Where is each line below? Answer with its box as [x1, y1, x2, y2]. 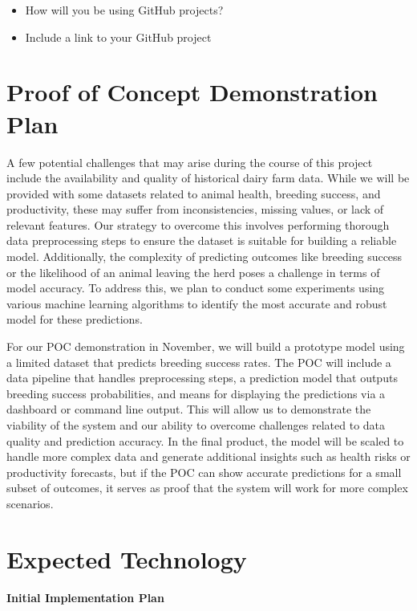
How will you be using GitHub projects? [25, 2, 224, 18]
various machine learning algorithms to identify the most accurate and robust [6, 295, 387, 312]
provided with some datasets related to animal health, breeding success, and [6, 185, 381, 202]
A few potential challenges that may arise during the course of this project [6, 153, 373, 170]
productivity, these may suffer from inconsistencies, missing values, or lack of [6, 201, 384, 218]
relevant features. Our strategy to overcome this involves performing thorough [6, 216, 390, 233]
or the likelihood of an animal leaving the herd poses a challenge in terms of [6, 263, 380, 280]
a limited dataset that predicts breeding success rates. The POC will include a [6, 353, 391, 370]
